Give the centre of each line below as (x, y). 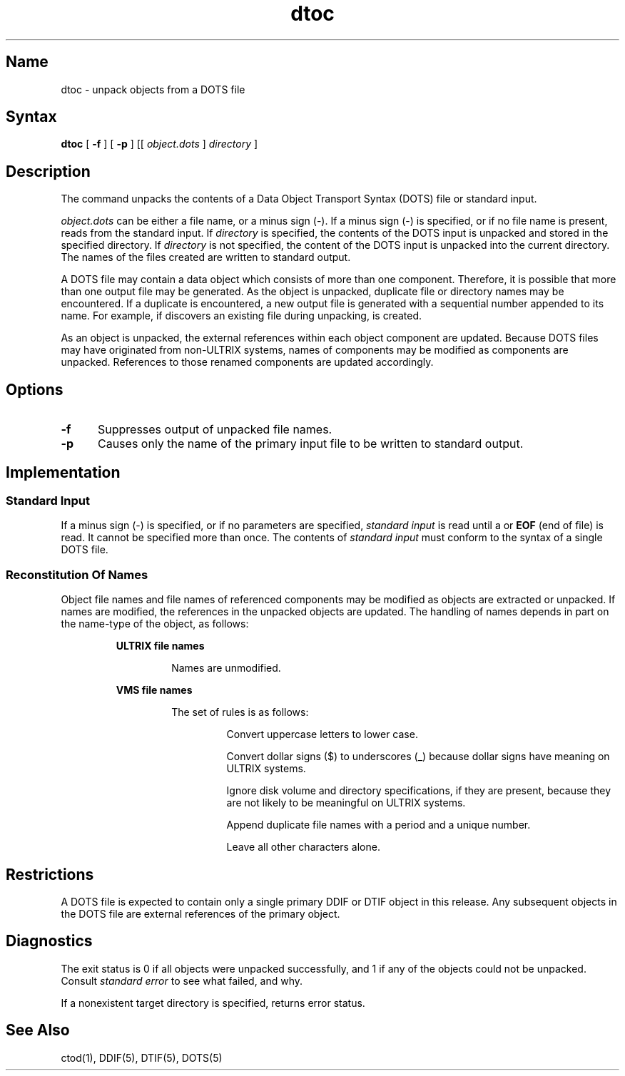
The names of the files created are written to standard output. (206, 257)
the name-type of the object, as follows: (155, 624)
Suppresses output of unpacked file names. (215, 430)
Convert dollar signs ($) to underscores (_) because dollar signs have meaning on (418, 757)
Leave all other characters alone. (303, 847)
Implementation (63, 472)
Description (48, 171)
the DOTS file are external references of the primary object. (200, 913)
